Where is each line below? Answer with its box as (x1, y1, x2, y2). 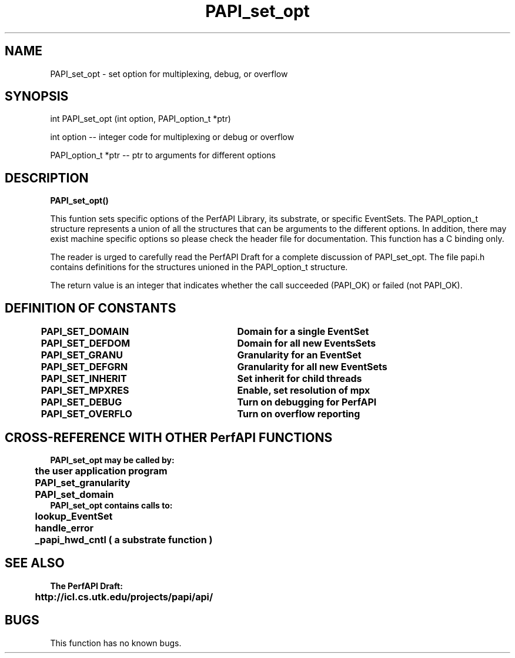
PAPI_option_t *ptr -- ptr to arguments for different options (50, 150, 276, 161)
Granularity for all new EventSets (237, 361, 387, 373)
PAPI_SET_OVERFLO (41, 408, 132, 420)
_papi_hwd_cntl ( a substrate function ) (35, 533, 213, 546)
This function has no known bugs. (50, 637, 182, 648)
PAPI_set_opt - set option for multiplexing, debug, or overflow (50, 68, 288, 79)
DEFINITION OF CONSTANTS (5, 300, 176, 315)
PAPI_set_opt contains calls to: (50, 500, 173, 510)
